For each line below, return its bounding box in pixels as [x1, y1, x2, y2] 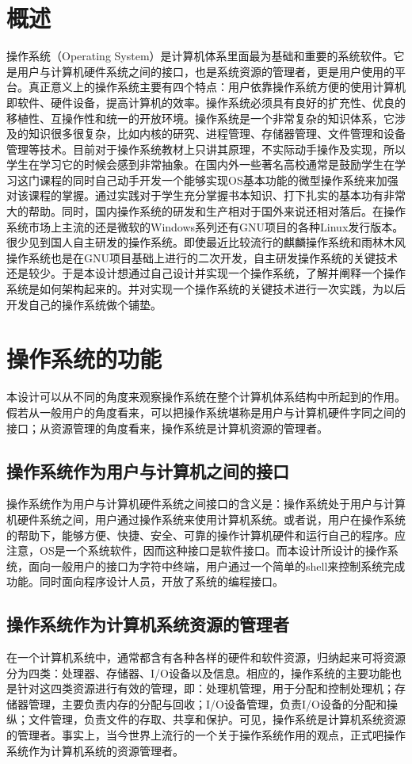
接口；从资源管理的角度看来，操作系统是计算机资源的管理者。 [6, 419, 328, 436]
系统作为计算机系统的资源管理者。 [6, 742, 184, 758]
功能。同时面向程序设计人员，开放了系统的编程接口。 [6, 573, 284, 590]
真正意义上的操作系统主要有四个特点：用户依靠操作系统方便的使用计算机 [28, 78, 406, 95]
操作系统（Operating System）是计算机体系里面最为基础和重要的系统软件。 [6, 48, 394, 64]
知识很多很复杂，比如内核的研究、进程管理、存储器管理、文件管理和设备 [28, 125, 406, 142]
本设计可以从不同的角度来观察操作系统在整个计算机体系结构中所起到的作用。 [6, 388, 406, 405]
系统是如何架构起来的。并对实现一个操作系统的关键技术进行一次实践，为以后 [6, 281, 406, 297]
